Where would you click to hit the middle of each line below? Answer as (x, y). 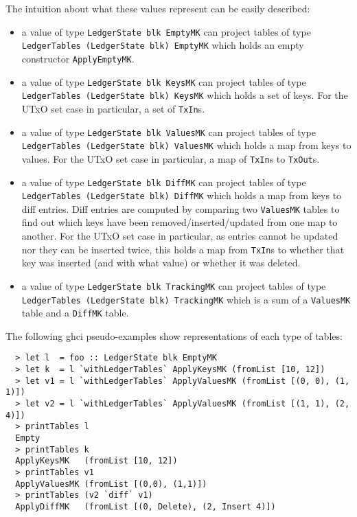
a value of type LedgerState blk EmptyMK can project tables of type (166, 31)
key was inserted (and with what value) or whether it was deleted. (161, 263)
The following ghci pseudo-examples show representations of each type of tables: (174, 335)
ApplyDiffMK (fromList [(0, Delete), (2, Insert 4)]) (146, 507)
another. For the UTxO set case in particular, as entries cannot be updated (180, 236)
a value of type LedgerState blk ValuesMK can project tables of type (169, 131)
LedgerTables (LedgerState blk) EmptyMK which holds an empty (163, 45)
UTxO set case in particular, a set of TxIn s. (113, 108)
